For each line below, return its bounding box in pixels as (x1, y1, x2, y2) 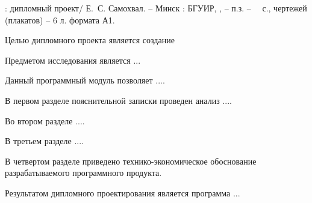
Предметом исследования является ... (5, 53, 141, 66)
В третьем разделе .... (5, 135, 84, 147)
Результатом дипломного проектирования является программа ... (5, 186, 240, 199)
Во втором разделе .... (5, 114, 85, 127)
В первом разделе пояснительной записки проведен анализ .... (5, 94, 232, 106)
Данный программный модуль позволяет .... (5, 74, 165, 86)
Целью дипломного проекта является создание (5, 34, 175, 46)
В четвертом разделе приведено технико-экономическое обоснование (5, 154, 257, 167)
